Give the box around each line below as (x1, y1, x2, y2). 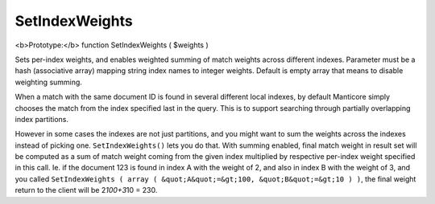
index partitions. (14, 114, 68, 124)
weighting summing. (14, 77, 82, 87)
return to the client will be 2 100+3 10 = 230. (14, 186, 158, 195)
